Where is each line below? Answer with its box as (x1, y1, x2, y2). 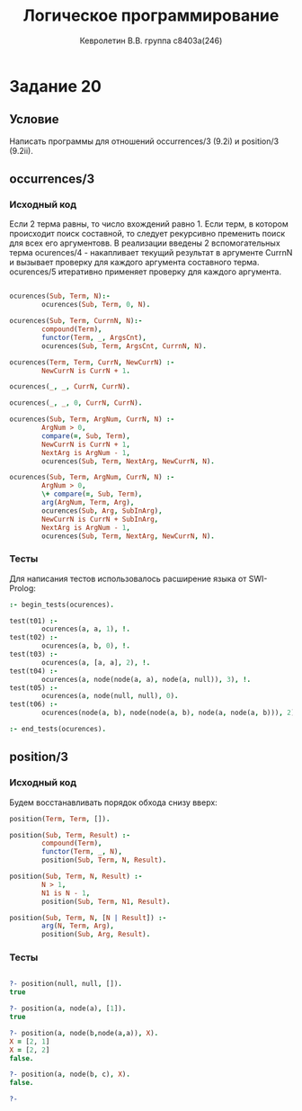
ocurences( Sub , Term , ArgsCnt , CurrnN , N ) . (41, 341, 207, 351)
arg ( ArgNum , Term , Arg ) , (41, 498, 135, 507)
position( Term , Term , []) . (9, 814, 111, 823)
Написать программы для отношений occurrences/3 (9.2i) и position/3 (9, 136, 280, 147)
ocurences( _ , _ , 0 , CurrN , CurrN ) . (9, 399, 143, 408)
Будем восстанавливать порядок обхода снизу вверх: (9, 797, 218, 808)
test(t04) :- (9, 667, 58, 676)
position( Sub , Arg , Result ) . (41, 930, 151, 939)
